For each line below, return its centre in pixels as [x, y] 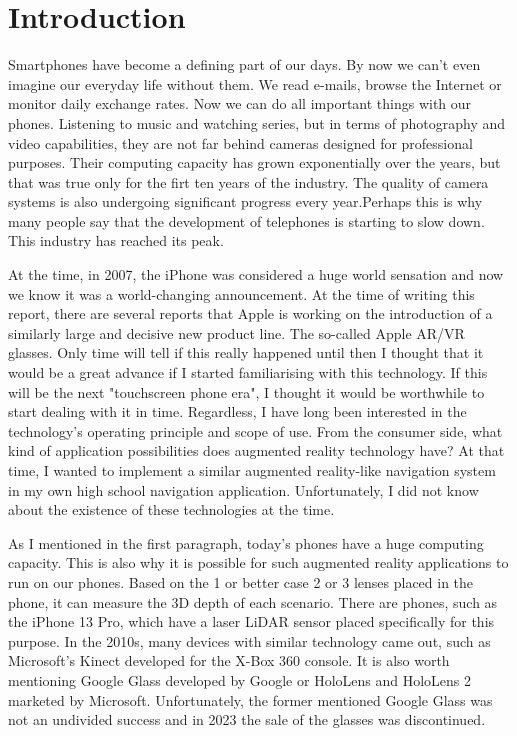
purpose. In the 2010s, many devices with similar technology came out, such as [249, 640]
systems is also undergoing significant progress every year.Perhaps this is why [245, 201]
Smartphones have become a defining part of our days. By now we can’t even [244, 64]
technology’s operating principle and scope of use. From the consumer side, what [255, 430]
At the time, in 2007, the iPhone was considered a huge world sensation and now [256, 274]
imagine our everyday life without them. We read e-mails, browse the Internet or [255, 83]
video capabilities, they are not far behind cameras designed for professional [240, 142]
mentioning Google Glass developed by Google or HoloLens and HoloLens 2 [240, 679]
